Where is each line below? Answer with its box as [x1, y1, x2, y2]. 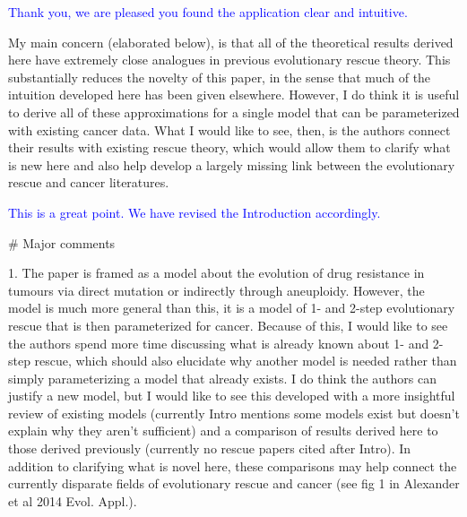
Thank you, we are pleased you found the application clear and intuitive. [8, 3, 408, 21]
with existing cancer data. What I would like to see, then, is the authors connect [8, 120, 451, 139]
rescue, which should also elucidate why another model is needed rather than [34, 351, 457, 370]
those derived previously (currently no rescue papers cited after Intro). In [8, 439, 411, 458]
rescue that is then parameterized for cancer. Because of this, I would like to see [8, 315, 448, 334]
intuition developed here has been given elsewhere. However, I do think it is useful [8, 85, 460, 104]
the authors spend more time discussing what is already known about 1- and [8, 333, 429, 352]
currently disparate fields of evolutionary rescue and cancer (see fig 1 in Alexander [8, 474, 460, 493]
